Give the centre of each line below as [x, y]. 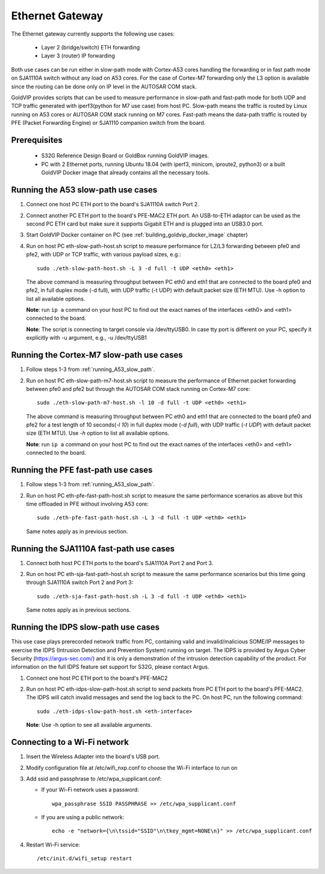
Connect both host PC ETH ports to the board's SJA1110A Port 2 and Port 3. [120, 563]
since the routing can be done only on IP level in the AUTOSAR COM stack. [104, 86]
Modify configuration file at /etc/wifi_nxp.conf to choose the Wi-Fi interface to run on [132, 768]
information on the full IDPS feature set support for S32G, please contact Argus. [110, 667]
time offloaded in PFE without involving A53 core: [87, 504]
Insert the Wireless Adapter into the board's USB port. [93, 756]
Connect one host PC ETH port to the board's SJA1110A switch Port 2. [113, 204]
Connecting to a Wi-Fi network [70, 742]
